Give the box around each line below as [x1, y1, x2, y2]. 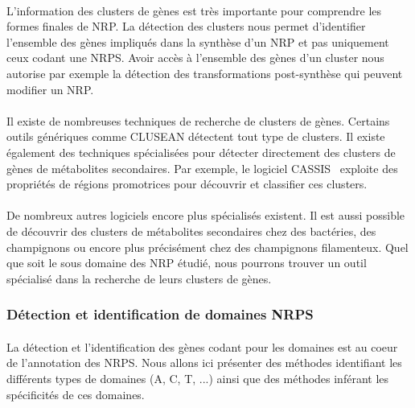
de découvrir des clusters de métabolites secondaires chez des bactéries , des [6, 222, 376, 239]
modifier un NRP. [6, 80, 94, 97]
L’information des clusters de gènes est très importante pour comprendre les [6, 2, 382, 19]
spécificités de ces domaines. [6, 385, 145, 402]
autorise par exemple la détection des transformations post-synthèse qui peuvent [6, 64, 403, 81]
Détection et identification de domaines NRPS [6, 304, 314, 324]
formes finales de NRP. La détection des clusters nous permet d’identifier [6, 18, 366, 35]
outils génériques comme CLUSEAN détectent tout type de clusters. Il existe [6, 128, 385, 145]
